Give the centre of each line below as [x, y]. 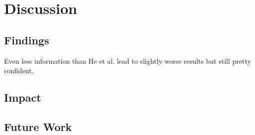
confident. [19, 70]
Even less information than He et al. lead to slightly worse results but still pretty [127, 61]
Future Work [38, 126]
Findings [27, 40]
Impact [23, 97]
